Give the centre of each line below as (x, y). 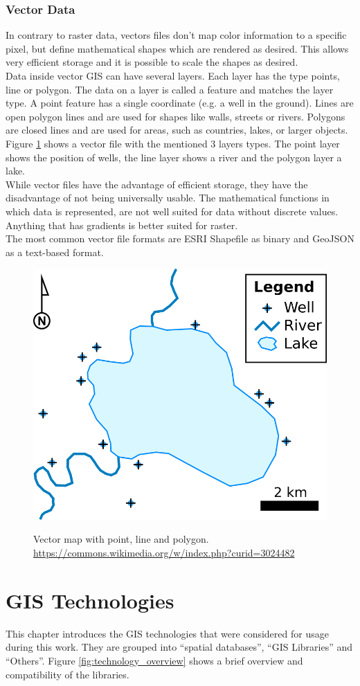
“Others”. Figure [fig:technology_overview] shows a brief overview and (154, 660)
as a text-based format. (55, 252)
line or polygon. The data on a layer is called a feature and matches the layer (170, 89)
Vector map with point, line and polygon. (121, 539)
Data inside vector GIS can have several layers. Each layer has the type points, (173, 75)
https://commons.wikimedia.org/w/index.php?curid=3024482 (164, 553)
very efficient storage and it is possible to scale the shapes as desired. (152, 62)
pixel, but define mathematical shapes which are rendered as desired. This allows (177, 48)
